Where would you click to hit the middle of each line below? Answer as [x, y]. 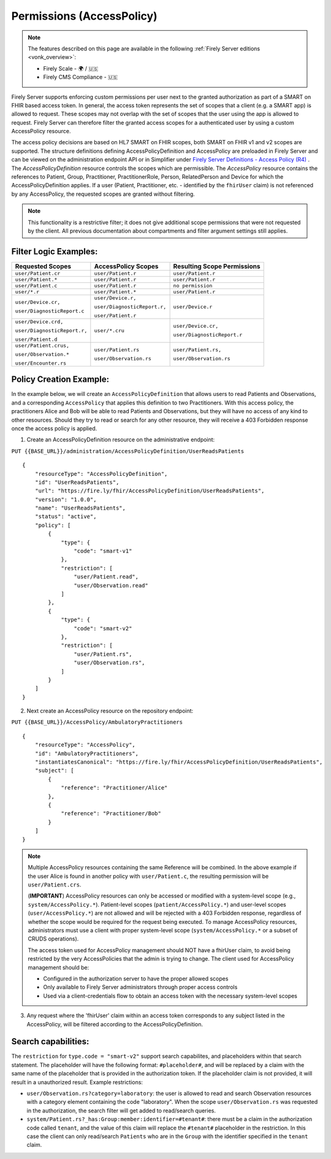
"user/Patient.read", [106, 577]
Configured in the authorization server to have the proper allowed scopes [136, 979]
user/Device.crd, [39, 321]
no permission [193, 285]
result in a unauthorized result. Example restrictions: [77, 1082]
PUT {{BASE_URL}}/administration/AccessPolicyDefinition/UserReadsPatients [128, 451]
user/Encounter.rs [41, 363]
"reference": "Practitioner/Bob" [111, 814]
